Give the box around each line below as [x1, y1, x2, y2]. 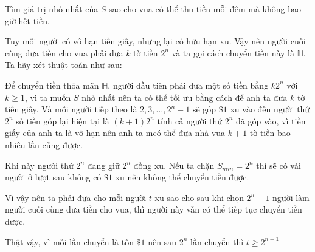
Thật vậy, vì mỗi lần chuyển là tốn [5, 235, 134, 248]
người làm [272, 191, 310, 203]
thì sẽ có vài [256, 158, 301, 171]
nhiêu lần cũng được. [5, 138, 83, 151]
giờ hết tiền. [5, 14, 50, 27]
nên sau [148, 235, 177, 248]
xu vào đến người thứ [230, 103, 310, 115]
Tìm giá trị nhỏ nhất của [5, 2, 99, 15]
